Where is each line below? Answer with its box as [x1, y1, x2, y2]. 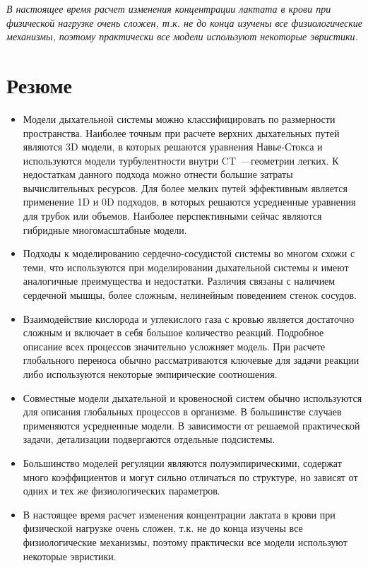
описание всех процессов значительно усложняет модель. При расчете [23, 338, 326, 353]
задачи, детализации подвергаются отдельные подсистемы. [23, 432, 275, 446]
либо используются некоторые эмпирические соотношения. [23, 367, 278, 381]
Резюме [6, 70, 72, 99]
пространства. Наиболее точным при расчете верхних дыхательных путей [23, 125, 340, 140]
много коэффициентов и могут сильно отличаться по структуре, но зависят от [23, 469, 358, 484]
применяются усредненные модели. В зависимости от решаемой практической [23, 418, 360, 432]
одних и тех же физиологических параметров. [23, 483, 220, 498]
